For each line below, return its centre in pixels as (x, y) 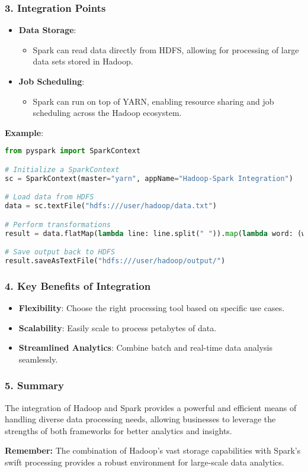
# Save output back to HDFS (60, 252)
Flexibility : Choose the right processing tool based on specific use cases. (152, 308)
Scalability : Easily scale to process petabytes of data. (118, 327)
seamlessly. (38, 359)
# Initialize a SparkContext (62, 169)
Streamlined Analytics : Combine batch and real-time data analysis (145, 347)
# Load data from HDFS (49, 197)
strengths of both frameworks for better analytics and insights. (118, 430)
